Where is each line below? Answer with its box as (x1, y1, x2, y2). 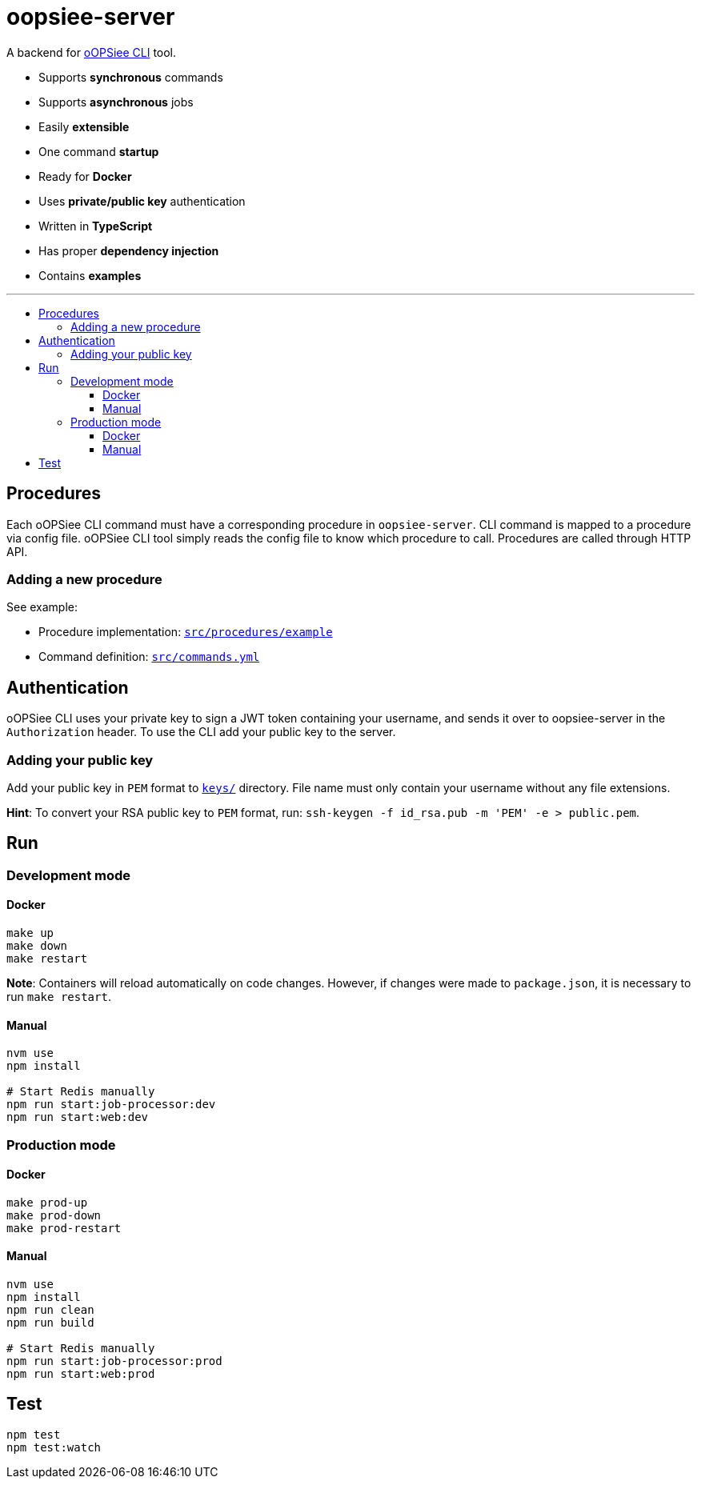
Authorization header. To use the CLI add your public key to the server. (6, 725, 396, 739)
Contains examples (38, 268, 142, 282)
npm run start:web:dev (6, 1111, 149, 1124)
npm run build (6, 1316, 94, 1330)
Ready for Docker (38, 169, 132, 183)
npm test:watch (6, 1440, 102, 1454)
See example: (6, 600, 78, 614)
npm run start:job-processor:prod (6, 1355, 222, 1368)
